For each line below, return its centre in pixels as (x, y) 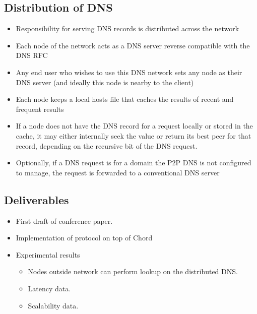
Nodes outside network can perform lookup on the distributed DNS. (133, 271)
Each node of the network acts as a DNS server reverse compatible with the (133, 45)
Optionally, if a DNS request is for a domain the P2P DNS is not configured (134, 163)
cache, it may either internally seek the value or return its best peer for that (134, 135)
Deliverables (37, 199)
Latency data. (49, 288)
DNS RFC (32, 55)
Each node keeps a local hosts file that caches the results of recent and (125, 99)
